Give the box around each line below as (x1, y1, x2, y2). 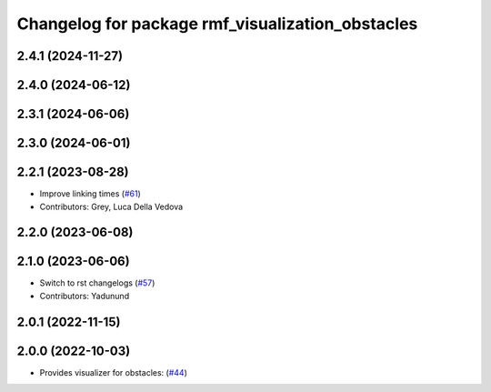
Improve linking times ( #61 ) (39, 188, 141, 199)
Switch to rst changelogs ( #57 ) (39, 277, 155, 288)
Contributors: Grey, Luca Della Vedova (39, 201, 184, 212)
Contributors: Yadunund (39, 290, 130, 301)
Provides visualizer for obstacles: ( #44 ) (39, 367, 188, 377)
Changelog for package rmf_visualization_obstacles (16, 14, 418, 34)
